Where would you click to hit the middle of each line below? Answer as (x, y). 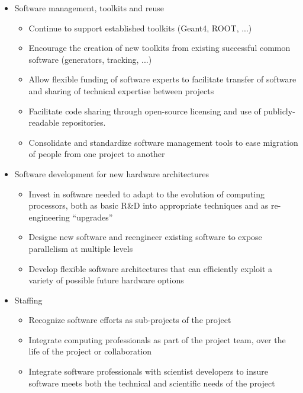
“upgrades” (93, 217)
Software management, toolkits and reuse (89, 8)
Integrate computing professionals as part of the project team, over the (157, 339)
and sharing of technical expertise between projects (121, 90)
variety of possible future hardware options (106, 280)
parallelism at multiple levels (81, 248)
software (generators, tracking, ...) (90, 59)
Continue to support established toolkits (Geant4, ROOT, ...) (140, 28)
